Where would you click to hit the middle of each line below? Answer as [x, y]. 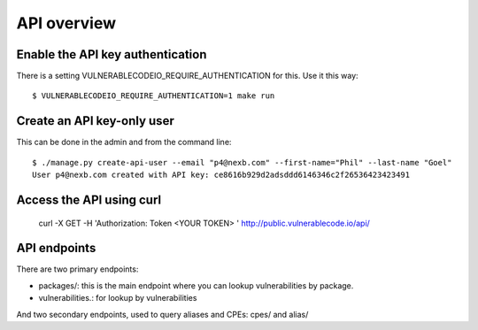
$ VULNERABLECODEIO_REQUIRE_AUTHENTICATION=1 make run [154, 96]
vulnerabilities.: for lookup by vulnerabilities [118, 298]
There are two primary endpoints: [77, 269]
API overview [66, 23]
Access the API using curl [89, 200]
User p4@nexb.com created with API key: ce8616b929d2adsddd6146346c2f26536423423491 [221, 175]
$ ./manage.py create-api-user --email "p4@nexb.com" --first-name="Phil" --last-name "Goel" [242, 162]
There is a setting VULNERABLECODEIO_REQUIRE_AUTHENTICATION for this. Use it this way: [187, 76]
